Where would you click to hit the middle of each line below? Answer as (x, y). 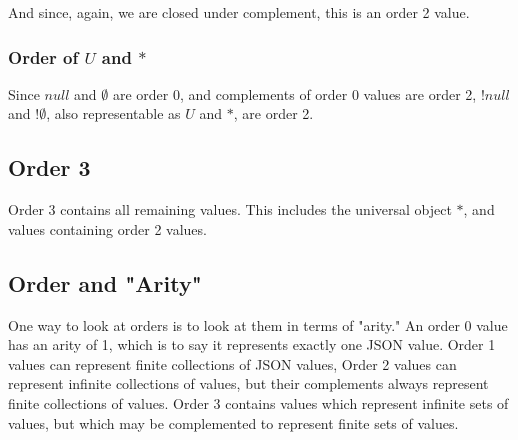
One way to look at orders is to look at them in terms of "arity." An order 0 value (258, 324)
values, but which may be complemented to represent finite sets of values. (233, 422)
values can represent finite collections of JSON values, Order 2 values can (232, 363)
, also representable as (113, 113)
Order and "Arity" (105, 282)
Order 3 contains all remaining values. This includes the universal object (230, 209)
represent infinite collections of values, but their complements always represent (248, 383)
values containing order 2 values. (107, 228)
